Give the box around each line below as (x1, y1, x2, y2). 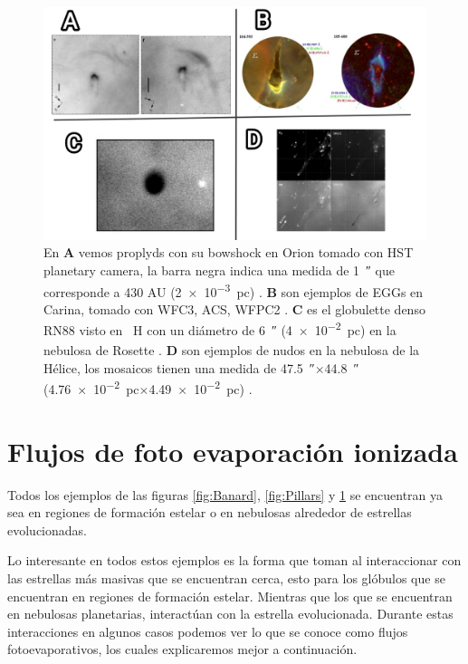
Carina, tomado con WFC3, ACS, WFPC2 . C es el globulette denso (43, 299, 425, 318)
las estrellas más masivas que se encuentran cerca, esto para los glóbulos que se (7, 569, 445, 588)
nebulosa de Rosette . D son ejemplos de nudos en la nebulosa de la (43, 341, 420, 360)
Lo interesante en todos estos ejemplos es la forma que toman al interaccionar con (7, 551, 462, 570)
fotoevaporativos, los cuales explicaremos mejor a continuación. (7, 640, 358, 659)
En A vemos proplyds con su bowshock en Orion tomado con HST (43, 243, 414, 262)
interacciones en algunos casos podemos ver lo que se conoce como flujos (7, 621, 408, 640)
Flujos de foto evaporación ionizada (7, 432, 458, 469)
